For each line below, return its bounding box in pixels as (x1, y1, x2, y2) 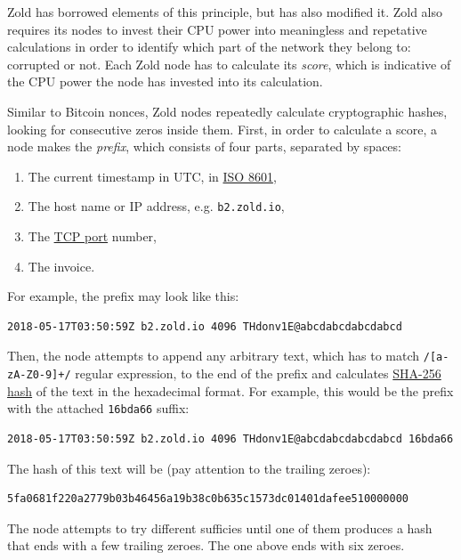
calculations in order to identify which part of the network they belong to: (7, 37, 411, 56)
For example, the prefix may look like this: (7, 287, 239, 305)
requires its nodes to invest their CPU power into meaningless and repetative (7, 20, 427, 38)
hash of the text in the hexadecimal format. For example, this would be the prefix (7, 381, 454, 400)
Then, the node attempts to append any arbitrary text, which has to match (7, 346, 420, 365)
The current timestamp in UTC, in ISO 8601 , (28, 166, 277, 185)
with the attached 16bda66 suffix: (7, 399, 190, 418)
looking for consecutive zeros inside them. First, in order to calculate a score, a (7, 119, 437, 138)
